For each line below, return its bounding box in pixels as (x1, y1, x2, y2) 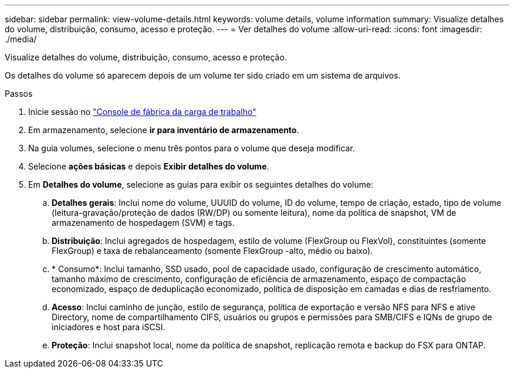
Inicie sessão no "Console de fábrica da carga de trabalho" (28, 107, 256, 117)
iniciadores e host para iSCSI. (52, 322, 165, 332)
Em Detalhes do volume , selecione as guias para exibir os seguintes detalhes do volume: (28, 179, 374, 189)
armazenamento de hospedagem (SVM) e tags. (52, 218, 235, 228)
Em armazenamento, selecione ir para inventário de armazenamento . (28, 125, 299, 135)
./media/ (5, 34, 37, 44)
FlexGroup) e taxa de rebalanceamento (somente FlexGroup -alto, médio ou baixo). (52, 246, 373, 256)
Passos (5, 89, 33, 99)
